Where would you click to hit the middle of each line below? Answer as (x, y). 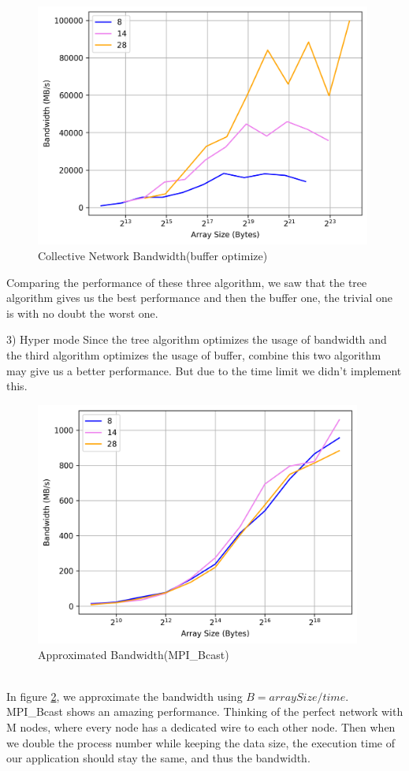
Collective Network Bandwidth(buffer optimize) (153, 255)
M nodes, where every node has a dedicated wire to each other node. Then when (201, 727)
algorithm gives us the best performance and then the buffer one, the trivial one (200, 298)
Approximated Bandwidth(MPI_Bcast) (134, 654)
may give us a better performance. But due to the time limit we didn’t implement (204, 370)
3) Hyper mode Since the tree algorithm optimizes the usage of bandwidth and (197, 339)
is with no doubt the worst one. (82, 313)
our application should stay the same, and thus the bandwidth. (158, 758)
